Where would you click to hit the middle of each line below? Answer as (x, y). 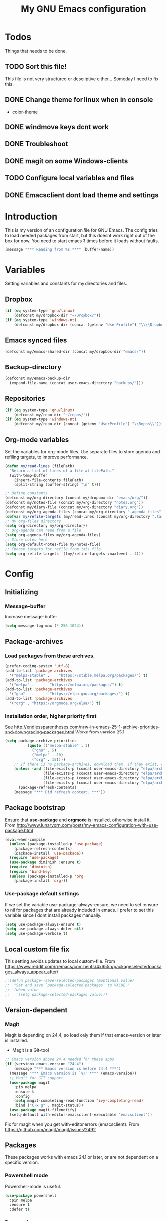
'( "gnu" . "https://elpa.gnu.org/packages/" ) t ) (70, 694)
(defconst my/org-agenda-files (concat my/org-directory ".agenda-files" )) (85, 512)
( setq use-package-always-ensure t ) (43, 924)
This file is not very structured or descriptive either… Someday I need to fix (82, 79)
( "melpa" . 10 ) (47, 755)
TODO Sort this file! (36, 66)
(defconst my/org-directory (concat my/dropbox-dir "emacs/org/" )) (77, 498)
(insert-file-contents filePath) (49, 480)
